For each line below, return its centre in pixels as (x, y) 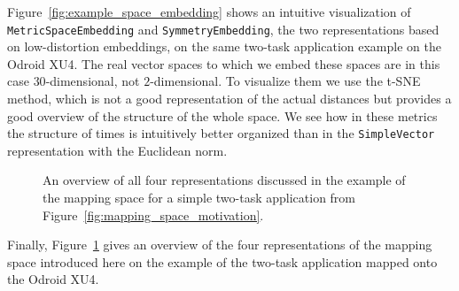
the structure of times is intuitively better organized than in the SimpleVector (221, 133)
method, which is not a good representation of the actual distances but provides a (229, 99)
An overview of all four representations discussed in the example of (224, 180)
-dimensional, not (93, 81)
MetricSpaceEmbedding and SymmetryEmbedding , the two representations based (223, 29)
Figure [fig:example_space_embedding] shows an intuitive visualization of (209, 11)
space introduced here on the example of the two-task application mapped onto (222, 261)
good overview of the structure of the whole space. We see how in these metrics (222, 115)
